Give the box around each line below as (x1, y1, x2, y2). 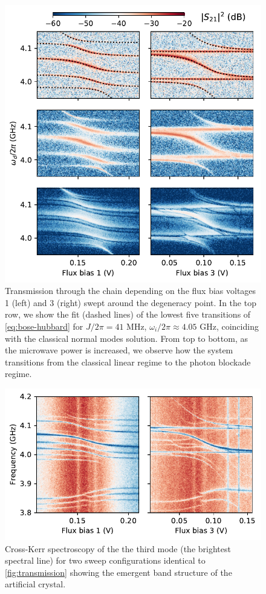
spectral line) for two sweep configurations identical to (5, 554, 206, 567)
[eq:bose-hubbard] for (5, 319, 83, 332)
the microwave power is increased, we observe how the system (5, 344, 233, 356)
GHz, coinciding (199, 319, 259, 332)
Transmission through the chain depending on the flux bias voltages (5, 284, 256, 297)
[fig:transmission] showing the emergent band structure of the (5, 566, 232, 578)
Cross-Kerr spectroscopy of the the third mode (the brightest (5, 542, 231, 555)
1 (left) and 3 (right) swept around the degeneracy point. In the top (5, 296, 256, 309)
